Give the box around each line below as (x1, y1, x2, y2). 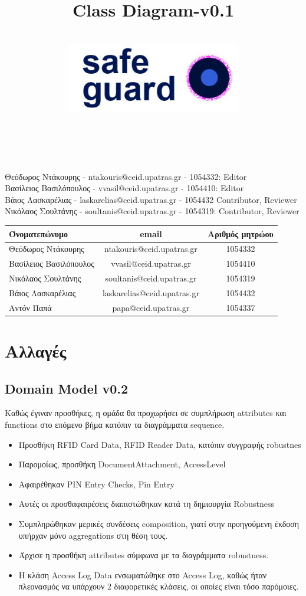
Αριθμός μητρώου (207, 227, 274, 240)
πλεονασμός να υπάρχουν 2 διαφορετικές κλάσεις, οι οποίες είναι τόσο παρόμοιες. (18, 580, 299, 592)
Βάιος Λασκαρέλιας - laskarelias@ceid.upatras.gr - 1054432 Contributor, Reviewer (5, 193, 297, 205)
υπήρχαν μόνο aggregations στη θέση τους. (18, 529, 168, 541)
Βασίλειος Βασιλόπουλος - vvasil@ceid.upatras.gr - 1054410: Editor (5, 182, 244, 194)
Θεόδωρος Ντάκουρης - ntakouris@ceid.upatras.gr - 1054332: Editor (5, 170, 247, 182)
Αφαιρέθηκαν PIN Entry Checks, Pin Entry (18, 477, 175, 490)
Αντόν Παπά (9, 301, 52, 313)
